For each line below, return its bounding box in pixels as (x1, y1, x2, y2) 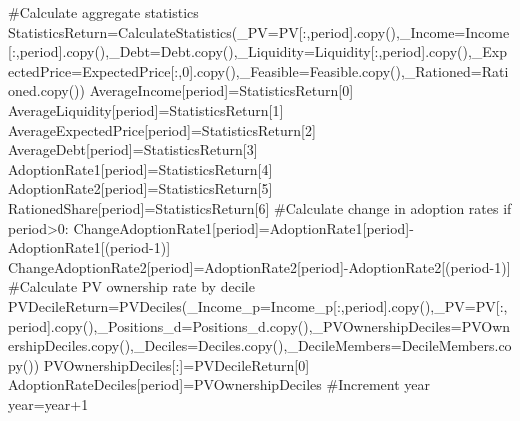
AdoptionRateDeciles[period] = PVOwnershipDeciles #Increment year (8, 374, 430, 395)
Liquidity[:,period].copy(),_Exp (314, 41, 508, 62)
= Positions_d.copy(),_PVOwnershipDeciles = (181, 315, 462, 336)
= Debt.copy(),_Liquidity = (149, 41, 315, 62)
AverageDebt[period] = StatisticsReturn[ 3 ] (8, 139, 258, 160)
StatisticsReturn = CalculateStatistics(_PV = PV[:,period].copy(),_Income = (8, 21, 466, 42)
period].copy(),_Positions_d (8, 315, 182, 336)
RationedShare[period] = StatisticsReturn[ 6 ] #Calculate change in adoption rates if (8, 197, 512, 218)
